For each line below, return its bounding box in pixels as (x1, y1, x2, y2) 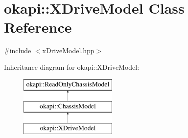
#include (4, 45, 31, 56)
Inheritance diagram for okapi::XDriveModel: (4, 61, 140, 72)
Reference (4, 17, 72, 37)
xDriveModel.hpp (42, 45, 94, 56)
